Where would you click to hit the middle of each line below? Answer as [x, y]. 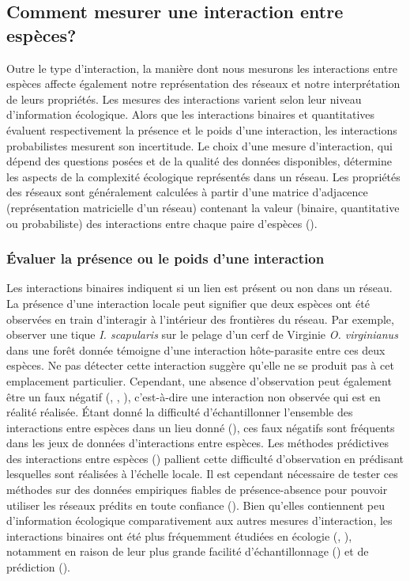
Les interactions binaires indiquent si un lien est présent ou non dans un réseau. [199, 288]
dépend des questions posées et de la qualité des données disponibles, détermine [199, 161]
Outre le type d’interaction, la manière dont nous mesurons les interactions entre [202, 68]
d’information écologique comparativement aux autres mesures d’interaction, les [199, 520]
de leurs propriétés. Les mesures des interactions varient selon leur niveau [184, 99]
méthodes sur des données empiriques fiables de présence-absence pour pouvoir [197, 490]
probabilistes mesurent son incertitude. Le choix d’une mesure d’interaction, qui [199, 145]
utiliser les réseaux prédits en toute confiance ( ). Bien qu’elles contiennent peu [196, 505]
